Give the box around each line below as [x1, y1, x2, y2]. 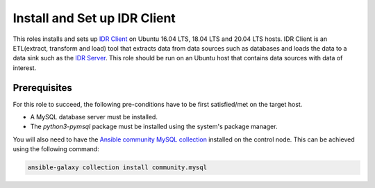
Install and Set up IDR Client [12, 10, 176, 26]
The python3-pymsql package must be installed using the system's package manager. [30, 122, 278, 131]
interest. [12, 63, 37, 72]
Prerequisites [12, 82, 72, 94]
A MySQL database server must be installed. [30, 113, 158, 121]
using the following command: [12, 145, 100, 153]
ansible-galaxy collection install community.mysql [27, 164, 208, 171]
